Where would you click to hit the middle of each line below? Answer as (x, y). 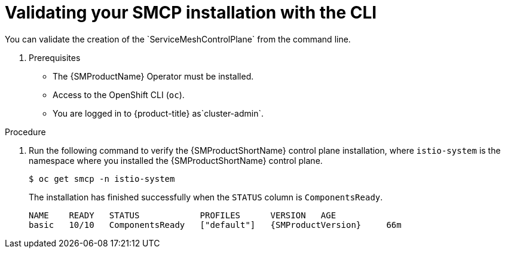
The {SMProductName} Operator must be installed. (153, 76)
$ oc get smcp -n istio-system (102, 179)
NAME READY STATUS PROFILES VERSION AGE (183, 215)
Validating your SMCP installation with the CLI (191, 13)
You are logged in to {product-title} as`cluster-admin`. (158, 113)
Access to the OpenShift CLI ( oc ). (119, 95)
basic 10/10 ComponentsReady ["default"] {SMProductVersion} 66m (215, 225)
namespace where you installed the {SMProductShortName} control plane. (176, 160)
